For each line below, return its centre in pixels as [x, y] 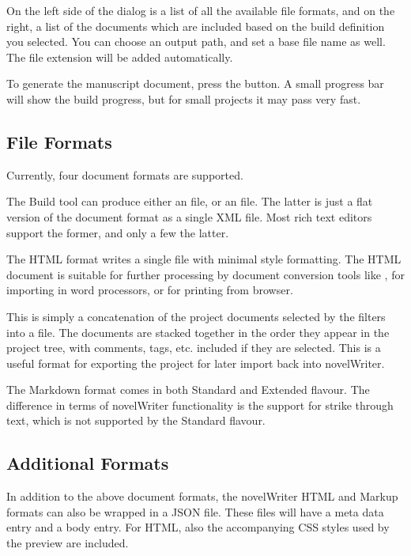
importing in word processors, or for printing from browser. [150, 290]
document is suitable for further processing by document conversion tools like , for [205, 274]
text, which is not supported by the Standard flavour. [136, 420]
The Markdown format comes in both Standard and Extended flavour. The [188, 390]
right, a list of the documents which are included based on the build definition [196, 26]
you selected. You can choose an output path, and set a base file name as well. [196, 42]
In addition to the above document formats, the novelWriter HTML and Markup [202, 496]
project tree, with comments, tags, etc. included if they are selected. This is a [194, 348]
